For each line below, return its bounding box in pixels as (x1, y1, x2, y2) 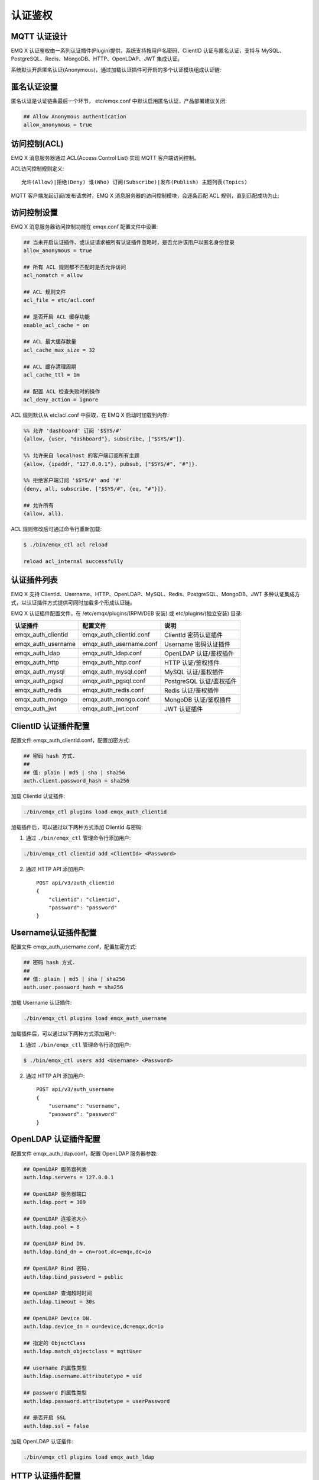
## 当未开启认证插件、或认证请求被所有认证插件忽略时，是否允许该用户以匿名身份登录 (23, 239, 235, 246)
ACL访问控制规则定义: (11, 165, 64, 172)
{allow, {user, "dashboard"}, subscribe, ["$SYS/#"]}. (23, 436, 185, 442)
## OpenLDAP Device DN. (23, 1315, 93, 1321)
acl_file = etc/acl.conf (23, 297, 96, 304)
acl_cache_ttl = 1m (23, 371, 80, 378)
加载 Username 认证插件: (11, 999, 72, 1006)
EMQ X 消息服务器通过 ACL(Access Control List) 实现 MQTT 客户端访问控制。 (11, 154, 200, 161)
